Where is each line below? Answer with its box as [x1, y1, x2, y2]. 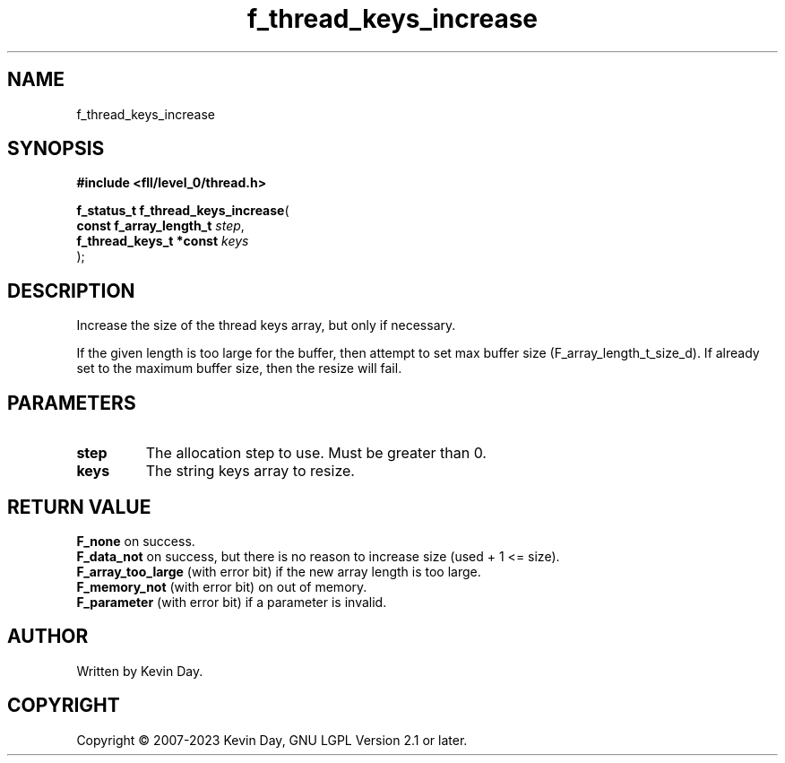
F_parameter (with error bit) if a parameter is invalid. [76, 594, 387, 610]
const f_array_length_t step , [76, 218, 245, 234]
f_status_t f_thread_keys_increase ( [76, 203, 289, 219]
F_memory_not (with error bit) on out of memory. [76, 578, 367, 594]
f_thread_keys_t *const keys [76, 233, 249, 249]
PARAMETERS [7, 391, 136, 414]
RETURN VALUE [7, 495, 151, 518]
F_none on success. [76, 533, 195, 549]
